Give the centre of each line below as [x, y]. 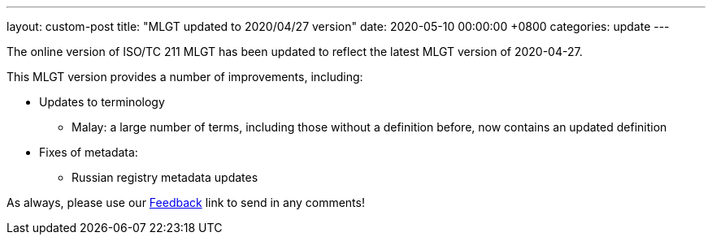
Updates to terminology [102, 102]
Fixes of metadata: [89, 152]
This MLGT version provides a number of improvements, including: [185, 77]
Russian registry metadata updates [165, 177]
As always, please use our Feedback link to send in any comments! [186, 202]
